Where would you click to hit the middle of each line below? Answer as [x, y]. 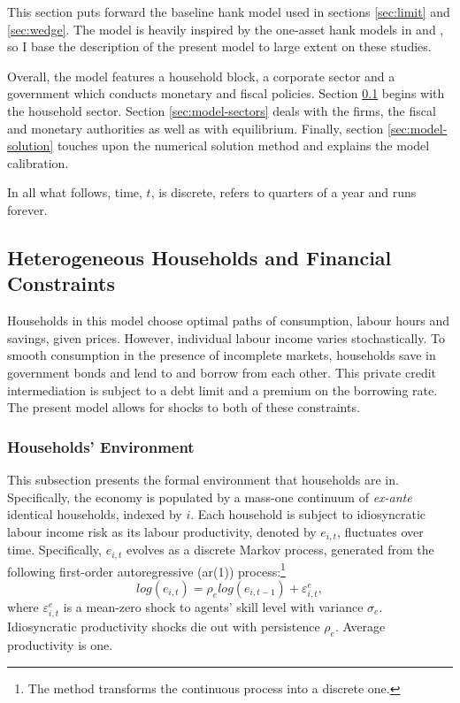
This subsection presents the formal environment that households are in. [203, 479]
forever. [27, 209]
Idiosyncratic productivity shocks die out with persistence [164, 627]
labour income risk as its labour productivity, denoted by [162, 531]
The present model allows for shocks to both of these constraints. [184, 407]
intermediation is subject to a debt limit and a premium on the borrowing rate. [222, 390]
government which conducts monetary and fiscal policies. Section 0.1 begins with [226, 93]
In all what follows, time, [75, 192]
